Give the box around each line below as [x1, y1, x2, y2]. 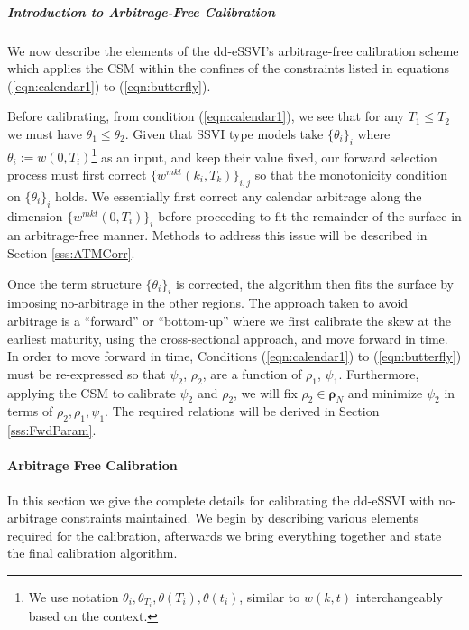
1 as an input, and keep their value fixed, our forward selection [91, 144, 437, 166]
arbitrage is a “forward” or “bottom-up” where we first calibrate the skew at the [7, 310, 452, 329]
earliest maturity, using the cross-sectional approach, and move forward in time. [7, 329, 448, 347]
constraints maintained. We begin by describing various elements [60, 508, 418, 527]
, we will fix [234, 383, 298, 402]
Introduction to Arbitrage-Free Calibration [7, 2, 276, 21]
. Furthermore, [338, 364, 419, 383]
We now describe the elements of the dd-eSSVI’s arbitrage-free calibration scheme [7, 41, 459, 60]
